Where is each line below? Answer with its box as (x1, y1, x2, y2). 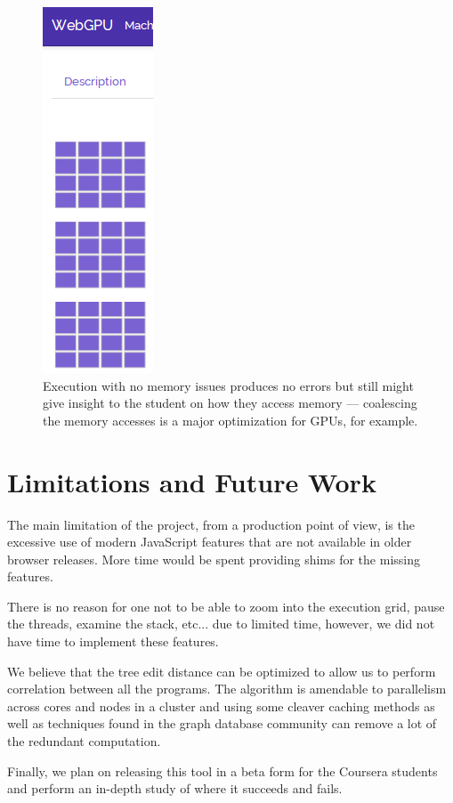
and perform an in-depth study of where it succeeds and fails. (7, 779, 343, 798)
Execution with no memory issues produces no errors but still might (43, 376, 414, 394)
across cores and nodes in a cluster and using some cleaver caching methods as (7, 696, 435, 715)
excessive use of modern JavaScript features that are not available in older (7, 532, 412, 551)
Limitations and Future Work (7, 463, 376, 499)
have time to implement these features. (7, 632, 219, 651)
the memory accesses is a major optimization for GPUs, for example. (43, 410, 418, 429)
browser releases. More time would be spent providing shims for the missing (7, 549, 420, 568)
